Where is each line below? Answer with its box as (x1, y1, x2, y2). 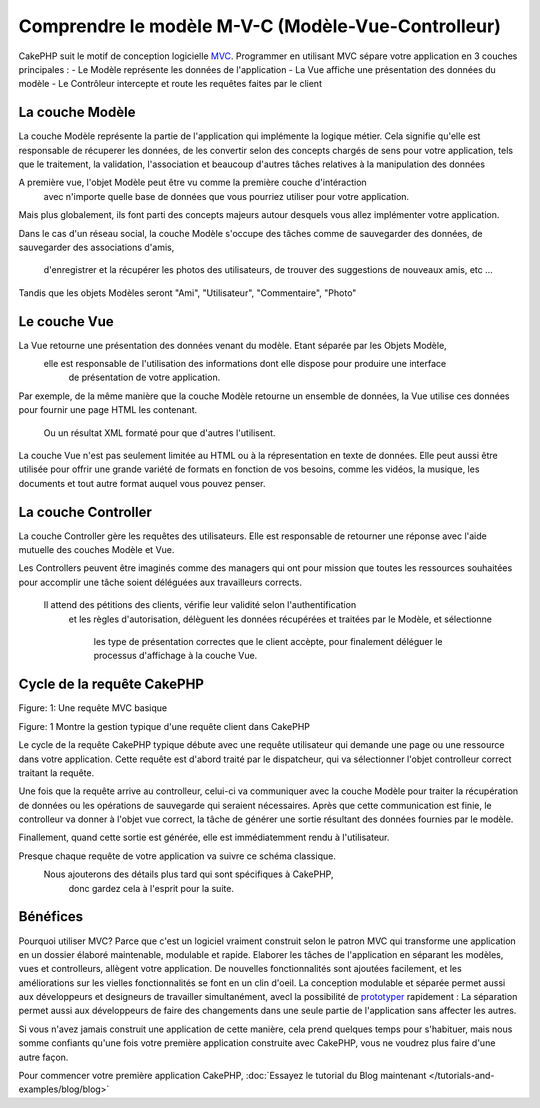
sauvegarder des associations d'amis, (18, 241, 175, 253)
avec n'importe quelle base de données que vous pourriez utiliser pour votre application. (43, 190, 410, 202)
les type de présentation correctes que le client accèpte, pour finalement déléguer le (93, 636, 443, 648)
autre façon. (18, 1051, 69, 1063)
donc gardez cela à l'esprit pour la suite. (68, 882, 235, 894)
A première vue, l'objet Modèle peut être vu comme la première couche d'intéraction (18, 176, 367, 189)
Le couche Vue (18, 313, 114, 330)
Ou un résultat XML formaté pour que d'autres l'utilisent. (43, 426, 276, 439)
